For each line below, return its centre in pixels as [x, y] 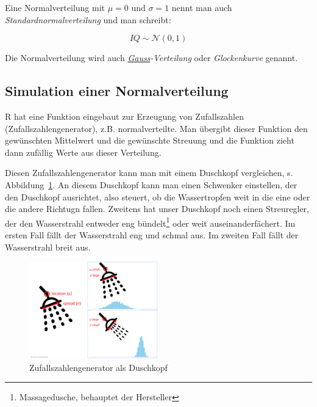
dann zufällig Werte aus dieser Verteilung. [83, 152]
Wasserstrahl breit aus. [48, 247]
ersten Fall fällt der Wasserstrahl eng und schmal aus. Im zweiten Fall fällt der [152, 234]
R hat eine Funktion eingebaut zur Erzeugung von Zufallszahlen [125, 116]
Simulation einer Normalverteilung [117, 91]
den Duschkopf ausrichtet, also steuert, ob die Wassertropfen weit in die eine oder [158, 196]
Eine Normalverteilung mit [55, 7]
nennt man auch [202, 7]
